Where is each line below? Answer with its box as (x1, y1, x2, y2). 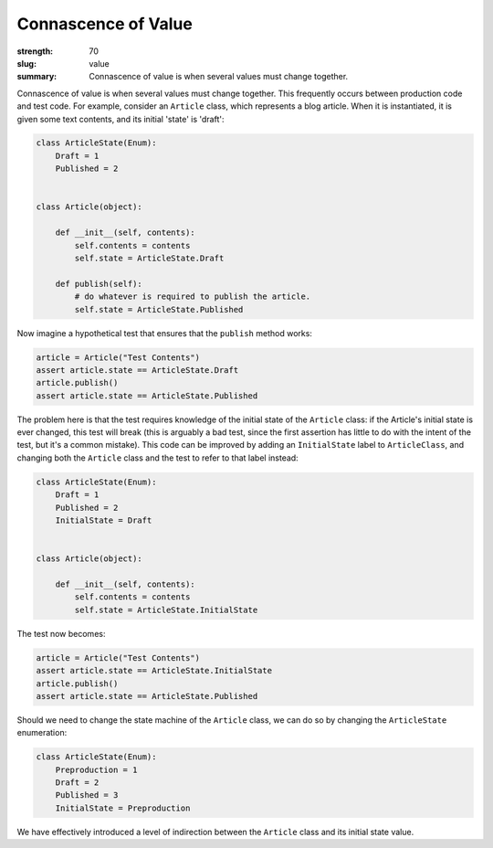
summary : (16, 71, 58, 82)
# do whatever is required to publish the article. (74, 291, 311, 302)
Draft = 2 (55, 778, 100, 788)
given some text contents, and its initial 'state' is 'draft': (16, 113, 225, 124)
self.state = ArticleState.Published (74, 304, 244, 314)
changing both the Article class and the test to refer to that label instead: (16, 452, 299, 463)
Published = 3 (55, 790, 119, 800)
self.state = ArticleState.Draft (74, 253, 225, 263)
